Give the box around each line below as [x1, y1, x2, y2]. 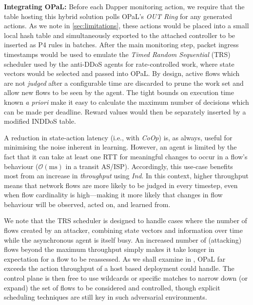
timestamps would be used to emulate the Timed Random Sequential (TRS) [4, 49, 231, 59]
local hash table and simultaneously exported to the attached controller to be [4, 30, 235, 40]
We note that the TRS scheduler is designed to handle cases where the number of [4, 215, 247, 226]
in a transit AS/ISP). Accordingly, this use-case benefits [65, 161, 233, 171]
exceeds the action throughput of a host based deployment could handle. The [4, 263, 234, 273]
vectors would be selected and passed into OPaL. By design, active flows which [4, 68, 240, 78]
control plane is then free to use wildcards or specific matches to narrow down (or [4, 273, 248, 283]
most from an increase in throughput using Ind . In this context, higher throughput [4, 171, 249, 181]
